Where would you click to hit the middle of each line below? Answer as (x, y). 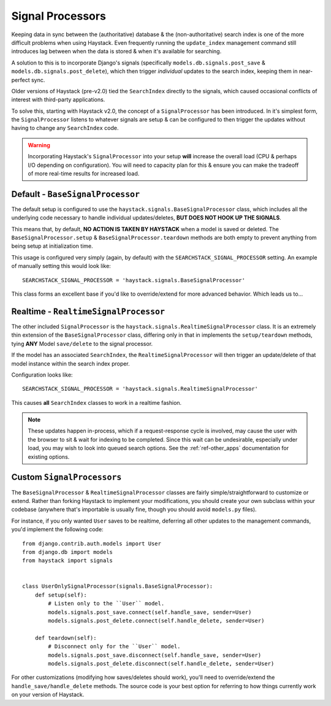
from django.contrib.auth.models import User (92, 543)
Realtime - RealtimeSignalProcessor (88, 311)
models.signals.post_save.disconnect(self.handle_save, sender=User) (155, 655)
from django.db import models (68, 552)
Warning (39, 145)
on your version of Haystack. (48, 695)
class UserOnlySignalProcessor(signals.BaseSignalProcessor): (118, 586)
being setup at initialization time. (52, 246)
